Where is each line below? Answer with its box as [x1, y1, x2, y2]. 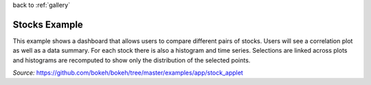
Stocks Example [12, 19, 84, 30]
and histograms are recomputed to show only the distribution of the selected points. [12, 56, 251, 64]
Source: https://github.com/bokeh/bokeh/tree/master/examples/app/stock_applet [12, 69, 243, 77]
